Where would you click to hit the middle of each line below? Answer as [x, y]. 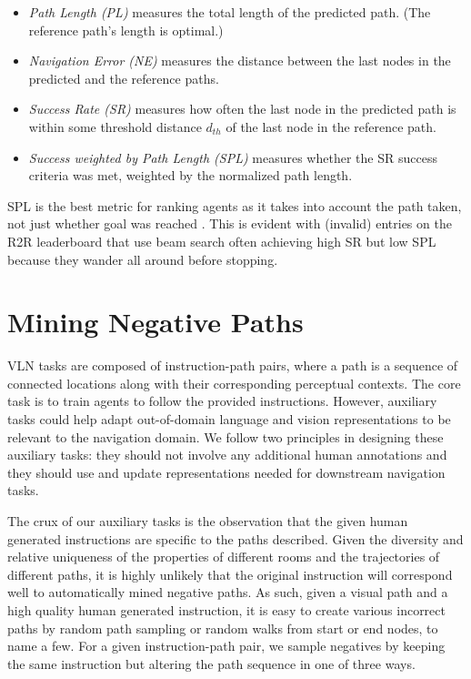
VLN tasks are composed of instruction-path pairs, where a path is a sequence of [233, 365]
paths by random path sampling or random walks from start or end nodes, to [223, 628]
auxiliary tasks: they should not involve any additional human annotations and [227, 455]
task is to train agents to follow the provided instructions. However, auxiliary [222, 401]
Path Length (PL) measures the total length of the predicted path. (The [230, 12]
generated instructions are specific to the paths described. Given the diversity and [235, 538]
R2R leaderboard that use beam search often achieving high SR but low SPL [222, 241]
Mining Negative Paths [155, 322]
